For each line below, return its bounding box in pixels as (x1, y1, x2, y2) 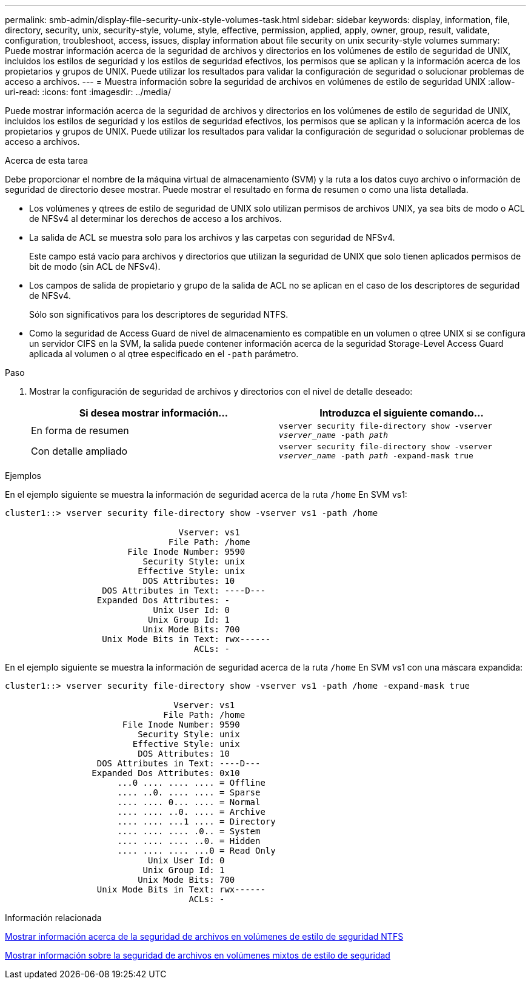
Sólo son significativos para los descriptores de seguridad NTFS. (29, 309, 289, 320)
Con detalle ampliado (31, 445, 128, 457)
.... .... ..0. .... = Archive (117, 807, 265, 817)
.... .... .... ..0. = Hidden (117, 836, 261, 846)
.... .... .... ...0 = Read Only (117, 846, 276, 855)
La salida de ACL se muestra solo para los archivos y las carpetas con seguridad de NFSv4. (29, 232, 395, 243)
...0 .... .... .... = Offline (117, 778, 265, 788)
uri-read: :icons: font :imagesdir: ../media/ (5, 87, 171, 97)
